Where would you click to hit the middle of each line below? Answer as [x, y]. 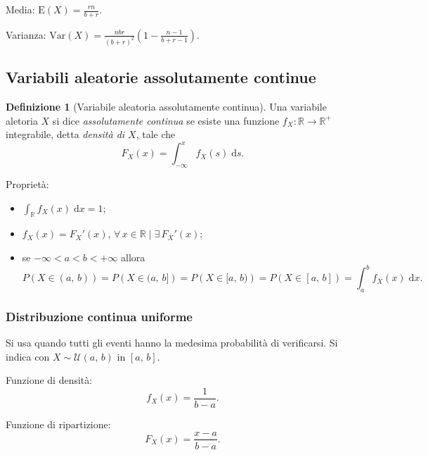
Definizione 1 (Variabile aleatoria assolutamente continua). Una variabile [166, 106]
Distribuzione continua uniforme [99, 316]
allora [133, 257]
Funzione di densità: [49, 380]
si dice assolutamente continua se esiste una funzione [166, 120]
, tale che [156, 134]
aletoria [22, 120]
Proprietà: [27, 183]
